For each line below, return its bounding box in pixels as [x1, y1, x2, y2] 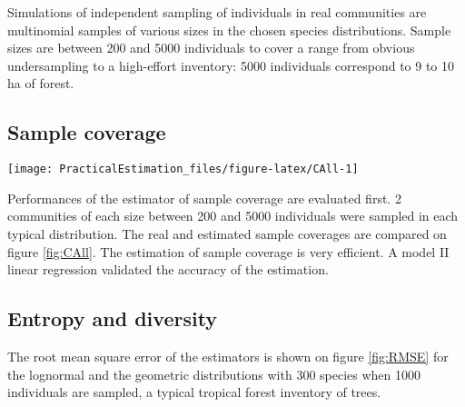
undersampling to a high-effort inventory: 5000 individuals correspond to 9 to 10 [7, 55, 455, 74]
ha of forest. [7, 74, 74, 93]
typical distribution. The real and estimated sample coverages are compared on [7, 224, 447, 243]
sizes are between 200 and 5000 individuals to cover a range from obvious [7, 38, 415, 57]
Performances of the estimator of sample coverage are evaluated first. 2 [7, 188, 401, 207]
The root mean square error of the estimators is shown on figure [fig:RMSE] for [7, 347, 449, 365]
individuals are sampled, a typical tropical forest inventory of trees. [7, 382, 381, 402]
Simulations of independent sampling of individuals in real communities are [7, 3, 427, 21]
